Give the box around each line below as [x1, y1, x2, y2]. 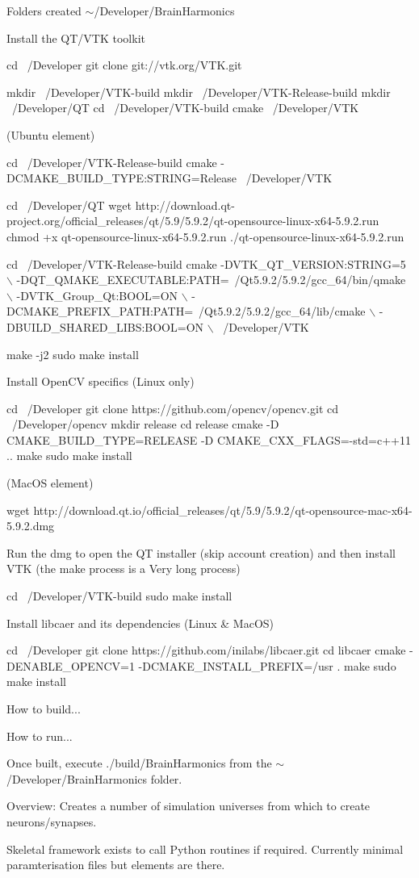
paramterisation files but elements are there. [6, 856, 225, 873]
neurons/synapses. [6, 813, 97, 830]
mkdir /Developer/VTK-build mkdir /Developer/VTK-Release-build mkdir [6, 83, 391, 100]
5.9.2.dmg [6, 517, 55, 534]
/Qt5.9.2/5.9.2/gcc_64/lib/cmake [199, 303, 366, 320]
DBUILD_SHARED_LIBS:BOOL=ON [6, 318, 204, 335]
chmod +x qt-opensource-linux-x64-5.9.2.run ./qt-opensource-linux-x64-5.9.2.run [6, 228, 404, 245]
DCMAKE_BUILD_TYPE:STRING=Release [6, 169, 237, 186]
